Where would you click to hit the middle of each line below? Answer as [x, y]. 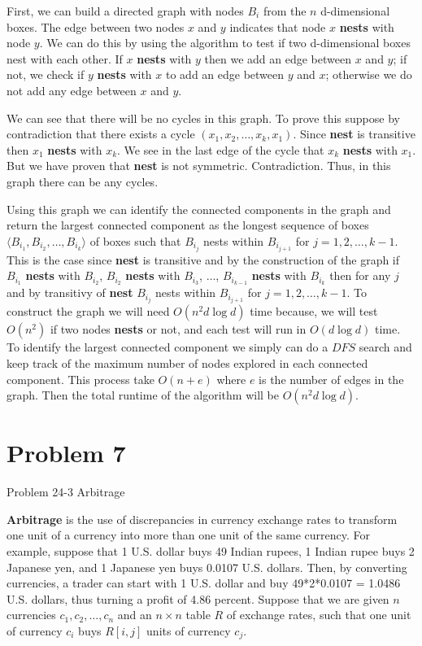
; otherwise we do [369, 74]
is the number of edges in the [331, 379]
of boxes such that [135, 240]
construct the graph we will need [88, 311]
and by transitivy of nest [70, 292]
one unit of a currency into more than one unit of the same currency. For [188, 535]
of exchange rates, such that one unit [319, 615]
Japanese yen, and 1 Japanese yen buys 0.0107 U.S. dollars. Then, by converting [207, 567]
